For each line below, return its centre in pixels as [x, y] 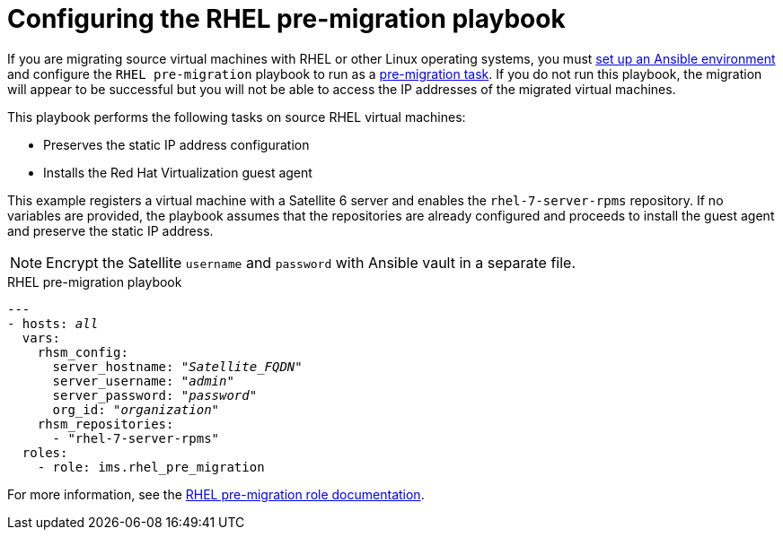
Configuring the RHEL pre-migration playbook [286, 19]
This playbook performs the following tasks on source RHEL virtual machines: [237, 117]
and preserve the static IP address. [110, 230]
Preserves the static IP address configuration [176, 144]
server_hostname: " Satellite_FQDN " [177, 366]
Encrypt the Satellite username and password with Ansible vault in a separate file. [311, 262]
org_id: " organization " [136, 409]
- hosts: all [53, 323]
